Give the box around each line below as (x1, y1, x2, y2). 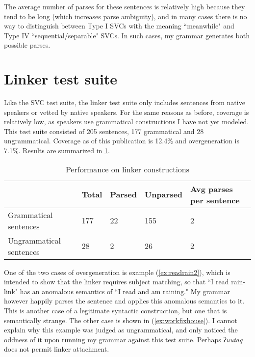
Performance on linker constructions (65, 163, 190, 175)
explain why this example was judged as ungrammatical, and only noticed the (4, 325, 238, 335)
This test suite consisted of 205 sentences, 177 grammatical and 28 (4, 126, 204, 136)
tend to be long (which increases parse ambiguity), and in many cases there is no (4, 11, 247, 21)
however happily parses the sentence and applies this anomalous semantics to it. (4, 296, 245, 306)
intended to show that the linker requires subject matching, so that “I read (4, 276, 229, 287)
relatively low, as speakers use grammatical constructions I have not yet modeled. (4, 116, 249, 127)
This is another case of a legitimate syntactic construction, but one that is (4, 305, 227, 316)
